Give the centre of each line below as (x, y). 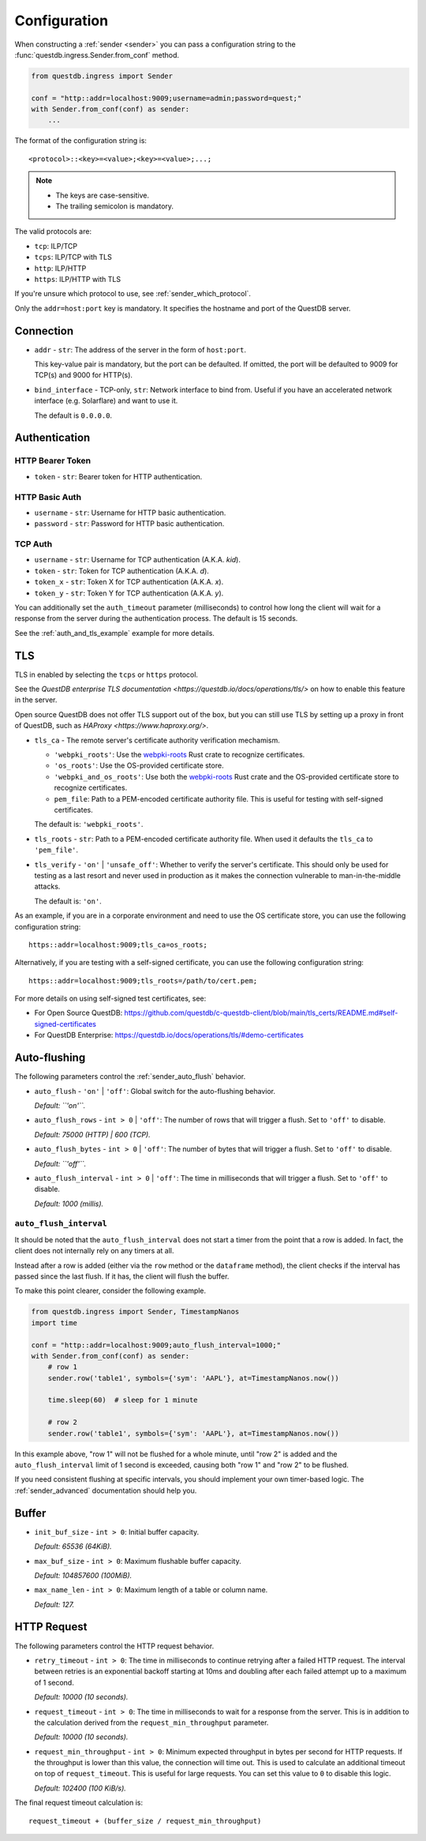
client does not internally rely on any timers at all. (94, 1251)
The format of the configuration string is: (81, 141)
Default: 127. (54, 1604)
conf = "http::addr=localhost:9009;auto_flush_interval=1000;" (156, 1345)
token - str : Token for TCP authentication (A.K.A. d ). (121, 571)
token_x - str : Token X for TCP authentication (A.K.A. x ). (129, 582)
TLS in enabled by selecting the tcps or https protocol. (106, 674)
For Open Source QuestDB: (78, 1013)
